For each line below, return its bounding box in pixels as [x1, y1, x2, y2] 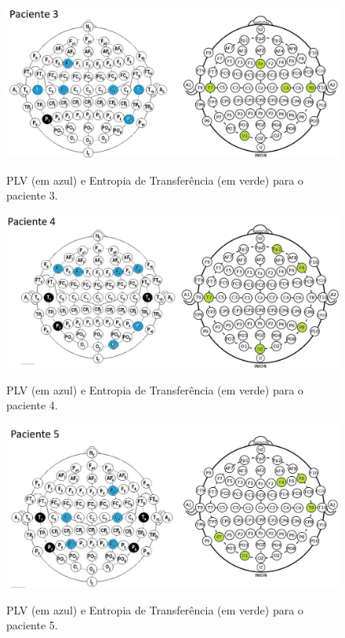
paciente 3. [6, 187, 58, 203]
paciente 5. [6, 617, 58, 633]
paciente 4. [6, 397, 58, 413]
